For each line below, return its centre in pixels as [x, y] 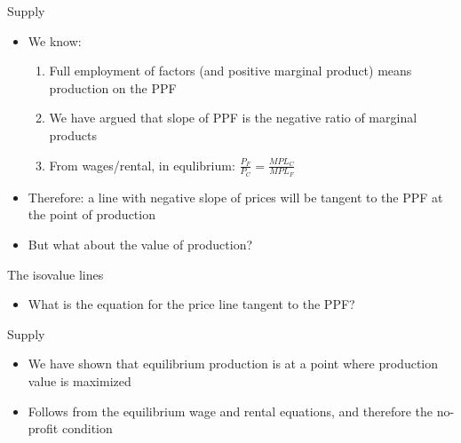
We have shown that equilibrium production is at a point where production [233, 364]
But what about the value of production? [140, 244]
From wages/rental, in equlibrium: [142, 165]
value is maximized [79, 380]
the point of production [91, 214]
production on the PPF [113, 87]
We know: [55, 40]
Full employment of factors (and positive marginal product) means [230, 71]
